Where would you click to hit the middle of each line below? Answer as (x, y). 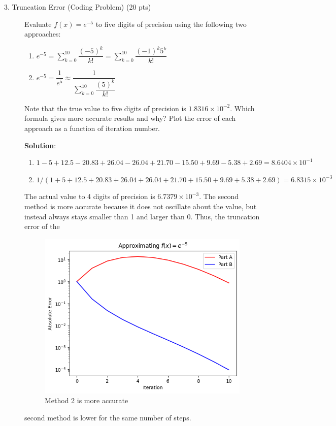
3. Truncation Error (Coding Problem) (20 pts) (78, 7)
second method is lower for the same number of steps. (108, 417)
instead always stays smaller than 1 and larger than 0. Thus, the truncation (142, 216)
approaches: (43, 34)
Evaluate (38, 24)
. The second (219, 196)
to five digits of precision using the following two (171, 24)
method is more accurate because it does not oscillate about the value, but (141, 206)
